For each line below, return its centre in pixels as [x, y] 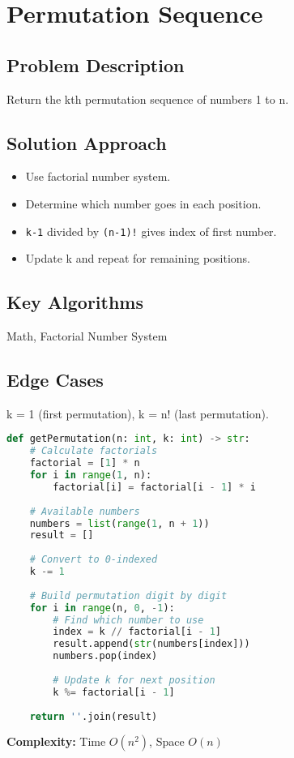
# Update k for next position [134, 680]
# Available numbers [85, 511]
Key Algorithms [75, 302]
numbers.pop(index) [105, 656]
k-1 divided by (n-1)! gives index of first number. [151, 231]
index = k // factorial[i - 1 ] [137, 632]
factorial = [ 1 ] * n [85, 463]
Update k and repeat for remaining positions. [138, 258]
